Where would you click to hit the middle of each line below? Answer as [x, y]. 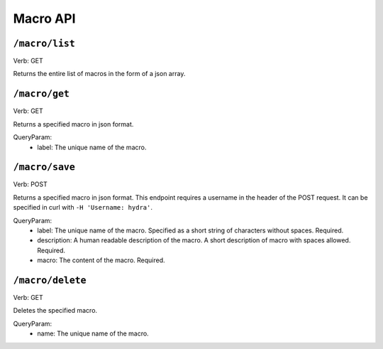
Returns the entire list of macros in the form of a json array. [99, 74]
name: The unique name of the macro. [93, 333]
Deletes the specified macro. [55, 311]
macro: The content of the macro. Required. [101, 260]
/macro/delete [50, 280]
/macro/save [44, 167]
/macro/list [44, 43]
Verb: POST [30, 184]
